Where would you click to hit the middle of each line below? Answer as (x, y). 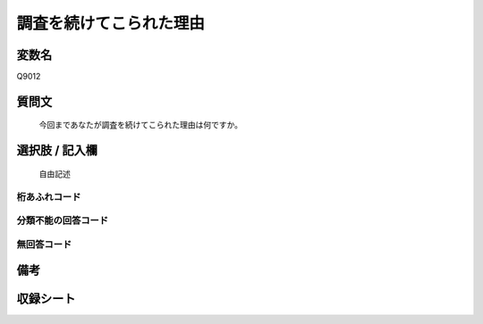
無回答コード (44, 244)
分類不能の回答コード (63, 220)
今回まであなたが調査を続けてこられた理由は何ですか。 (141, 125)
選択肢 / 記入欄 (57, 150)
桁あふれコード (49, 196)
